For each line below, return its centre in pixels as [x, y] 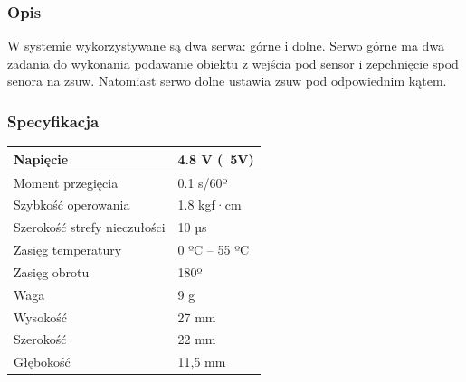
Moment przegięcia [66, 182]
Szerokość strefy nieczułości [90, 227]
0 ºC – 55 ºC [214, 250]
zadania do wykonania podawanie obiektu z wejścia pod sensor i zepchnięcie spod [233, 63]
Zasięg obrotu [52, 271]
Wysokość [40, 317]
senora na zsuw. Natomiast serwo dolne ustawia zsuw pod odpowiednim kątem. [227, 81]
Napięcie [41, 158]
